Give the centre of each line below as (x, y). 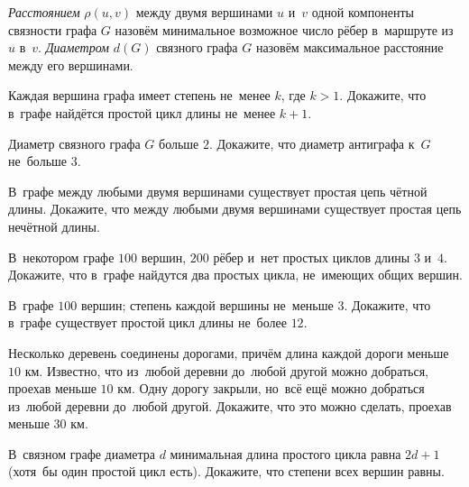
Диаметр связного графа (74, 143)
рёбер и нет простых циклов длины (312, 257)
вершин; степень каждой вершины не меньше (207, 304)
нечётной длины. (54, 226)
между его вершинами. (71, 64)
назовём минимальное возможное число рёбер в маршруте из (284, 29)
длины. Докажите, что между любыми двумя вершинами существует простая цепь (235, 209)
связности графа (53, 29)
